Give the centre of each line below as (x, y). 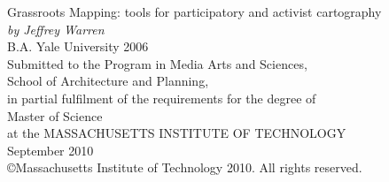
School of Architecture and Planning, (108, 81)
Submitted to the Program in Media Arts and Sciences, (157, 63)
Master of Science (55, 115)
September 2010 (51, 150)
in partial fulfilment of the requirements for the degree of (162, 98)
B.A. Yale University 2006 (78, 46)
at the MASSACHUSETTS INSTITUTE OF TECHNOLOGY (177, 133)
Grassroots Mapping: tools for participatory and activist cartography (194, 11)
